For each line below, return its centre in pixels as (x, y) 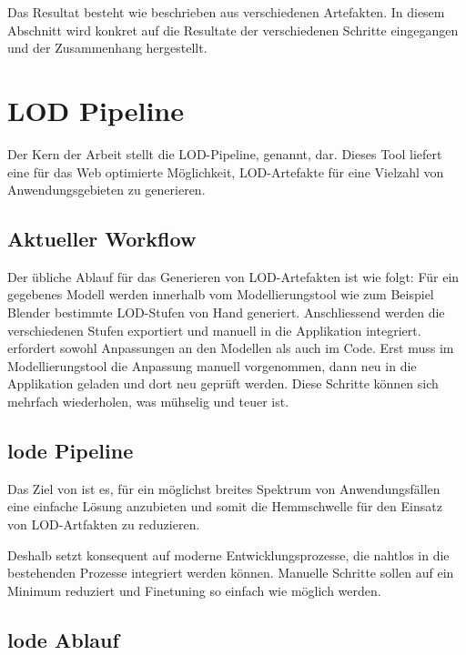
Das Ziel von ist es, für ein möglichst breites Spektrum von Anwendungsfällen (224, 488)
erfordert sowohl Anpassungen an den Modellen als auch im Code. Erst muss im (231, 348)
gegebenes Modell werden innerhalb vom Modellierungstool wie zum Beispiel (221, 294)
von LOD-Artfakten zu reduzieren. (104, 524)
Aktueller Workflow (102, 239)
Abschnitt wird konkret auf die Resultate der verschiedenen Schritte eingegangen (233, 30)
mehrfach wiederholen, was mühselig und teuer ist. (148, 402)
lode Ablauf (63, 639)
